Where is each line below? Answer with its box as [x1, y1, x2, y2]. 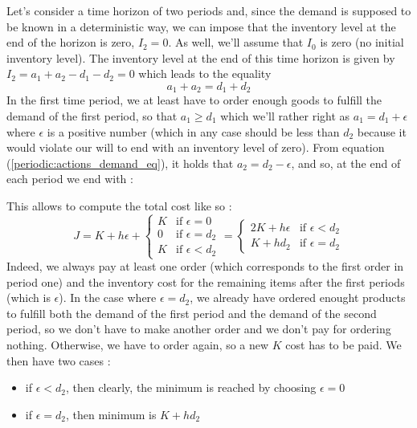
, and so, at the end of [291, 154, 401, 171]
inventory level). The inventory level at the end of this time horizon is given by [6, 49, 395, 66]
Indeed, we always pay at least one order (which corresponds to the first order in [6, 258, 404, 275]
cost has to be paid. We [285, 336, 402, 353]
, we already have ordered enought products [190, 289, 406, 306]
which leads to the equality [138, 65, 272, 82]
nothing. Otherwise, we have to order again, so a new [6, 336, 269, 353]
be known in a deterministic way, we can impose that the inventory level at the [6, 18, 396, 35]
